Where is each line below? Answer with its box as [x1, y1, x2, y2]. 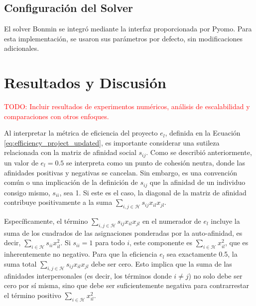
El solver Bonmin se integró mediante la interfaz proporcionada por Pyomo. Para [4, 23, 252, 34]
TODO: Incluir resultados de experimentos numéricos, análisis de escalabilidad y [4, 101, 250, 112]
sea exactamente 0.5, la [167, 249, 238, 259]
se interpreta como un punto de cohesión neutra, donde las [66, 157, 245, 167]
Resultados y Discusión [4, 72, 166, 93]
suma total [4, 258, 37, 269]
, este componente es [129, 237, 193, 248]
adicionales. [4, 43, 39, 53]
